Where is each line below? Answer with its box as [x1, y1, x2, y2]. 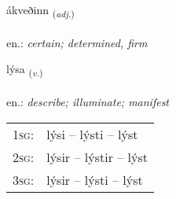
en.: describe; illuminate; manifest [6, 94, 170, 110]
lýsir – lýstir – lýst [46, 147, 148, 166]
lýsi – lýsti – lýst [46, 124, 138, 143]
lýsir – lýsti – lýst [46, 170, 143, 189]
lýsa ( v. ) [6, 61, 43, 79]
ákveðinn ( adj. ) [6, 2, 75, 20]
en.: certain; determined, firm [6, 34, 148, 50]
